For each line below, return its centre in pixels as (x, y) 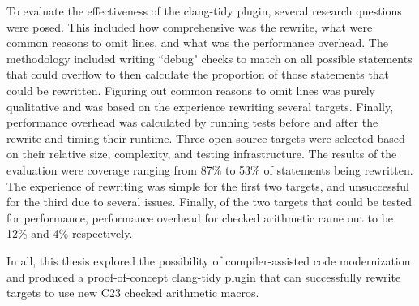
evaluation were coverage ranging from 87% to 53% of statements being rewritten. (210, 169)
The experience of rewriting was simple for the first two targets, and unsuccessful (208, 185)
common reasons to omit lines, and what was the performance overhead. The (197, 43)
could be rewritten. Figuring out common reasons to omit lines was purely (191, 90)
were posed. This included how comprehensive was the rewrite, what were (190, 26)
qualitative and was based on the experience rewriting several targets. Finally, (200, 106)
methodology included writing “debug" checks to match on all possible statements (209, 58)
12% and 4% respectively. (70, 233)
